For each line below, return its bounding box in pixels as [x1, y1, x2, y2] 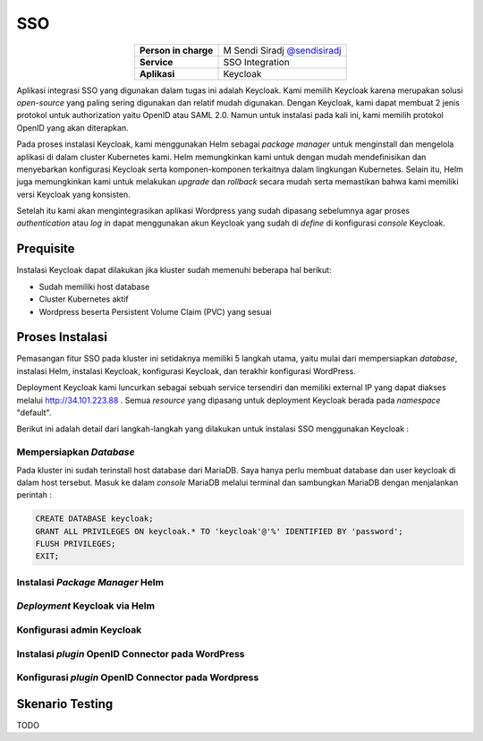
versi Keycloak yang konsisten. [16, 189, 131, 200]
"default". [16, 407, 52, 418]
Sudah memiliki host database [38, 281, 150, 292]
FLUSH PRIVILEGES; [35, 539, 116, 549]
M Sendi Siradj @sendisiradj [223, 44, 342, 56]
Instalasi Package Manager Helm [16, 575, 165, 588]
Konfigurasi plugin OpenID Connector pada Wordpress [16, 671, 259, 684]
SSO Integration [223, 55, 290, 68]
